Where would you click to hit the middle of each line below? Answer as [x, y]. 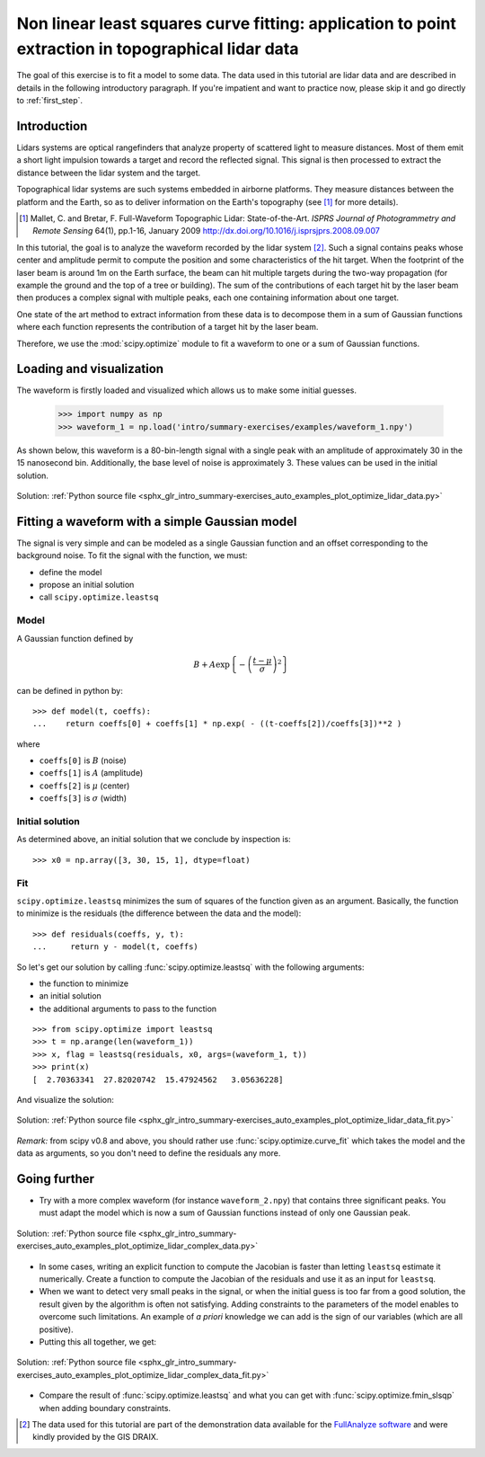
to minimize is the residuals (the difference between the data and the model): [159, 913]
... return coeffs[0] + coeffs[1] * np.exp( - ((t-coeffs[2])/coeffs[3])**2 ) [217, 724]
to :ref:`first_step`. [50, 101]
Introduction [52, 126]
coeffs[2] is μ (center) [84, 786]
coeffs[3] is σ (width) [83, 798]
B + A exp [212, 664]
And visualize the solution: [65, 1100]
